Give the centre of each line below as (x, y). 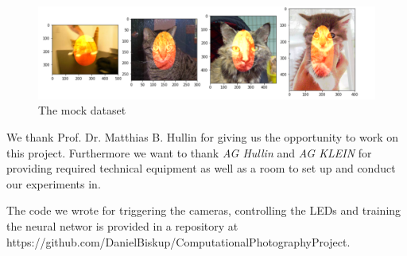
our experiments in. (54, 183)
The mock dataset (82, 110)
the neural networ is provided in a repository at (122, 225)
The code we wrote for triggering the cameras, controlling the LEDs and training (204, 210)
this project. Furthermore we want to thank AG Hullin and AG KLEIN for (189, 152)
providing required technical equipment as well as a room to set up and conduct (201, 168)
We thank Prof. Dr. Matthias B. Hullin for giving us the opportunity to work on (202, 136)
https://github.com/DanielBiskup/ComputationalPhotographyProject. (178, 241)
